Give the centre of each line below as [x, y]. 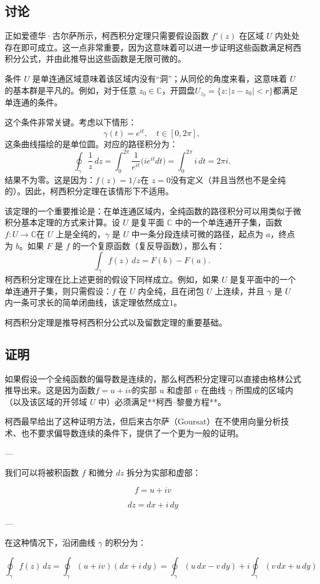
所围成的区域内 [264, 390]
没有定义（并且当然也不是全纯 [228, 179]
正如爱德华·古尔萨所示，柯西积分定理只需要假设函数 [107, 36]
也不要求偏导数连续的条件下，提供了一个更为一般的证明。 [132, 432]
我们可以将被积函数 [42, 472]
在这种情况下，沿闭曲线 [50, 542]
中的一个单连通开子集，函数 [229, 222]
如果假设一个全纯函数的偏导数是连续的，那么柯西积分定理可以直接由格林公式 [153, 378]
